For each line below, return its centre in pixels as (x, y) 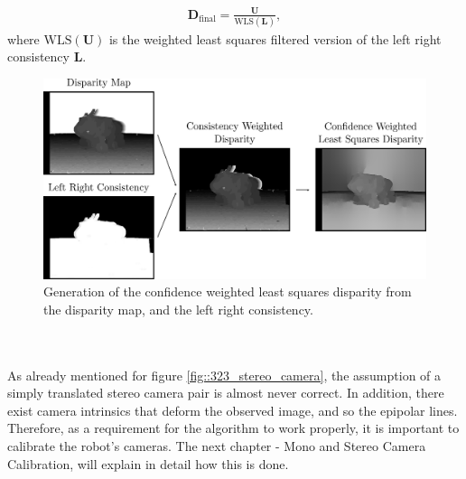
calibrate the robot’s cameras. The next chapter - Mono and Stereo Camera (217, 445)
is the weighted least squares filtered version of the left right (275, 38)
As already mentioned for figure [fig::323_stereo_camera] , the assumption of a (224, 375)
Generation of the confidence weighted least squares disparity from (228, 291)
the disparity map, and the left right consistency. (178, 309)
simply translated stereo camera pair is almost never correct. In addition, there (226, 393)
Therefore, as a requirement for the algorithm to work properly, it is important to (233, 428)
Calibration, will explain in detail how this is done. (148, 463)
